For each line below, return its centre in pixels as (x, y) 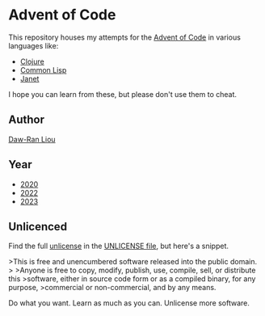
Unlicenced (38, 227)
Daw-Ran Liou (32, 139)
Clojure (32, 61)
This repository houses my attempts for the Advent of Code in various (124, 37)
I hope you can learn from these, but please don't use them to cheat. (122, 94)
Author (26, 120)
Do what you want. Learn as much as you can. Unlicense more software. (129, 303)
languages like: (34, 45)
